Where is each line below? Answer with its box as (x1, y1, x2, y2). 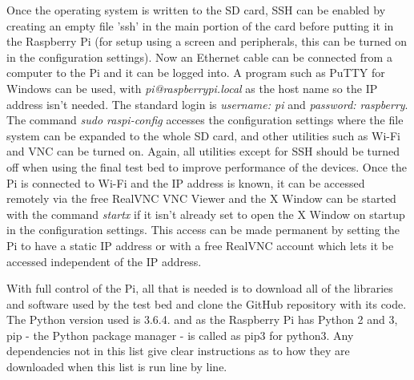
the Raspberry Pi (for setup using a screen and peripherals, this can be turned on (6, 33, 408, 50)
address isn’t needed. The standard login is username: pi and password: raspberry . (6, 95, 408, 112)
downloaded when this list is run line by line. (6, 358, 227, 375)
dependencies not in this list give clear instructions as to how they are (6, 342, 350, 359)
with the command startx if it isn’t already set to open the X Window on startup (6, 205, 405, 222)
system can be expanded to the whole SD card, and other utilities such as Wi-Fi (6, 127, 401, 144)
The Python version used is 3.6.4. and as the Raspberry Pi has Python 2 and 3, (6, 311, 398, 328)
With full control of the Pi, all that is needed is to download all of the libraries (6, 280, 393, 297)
